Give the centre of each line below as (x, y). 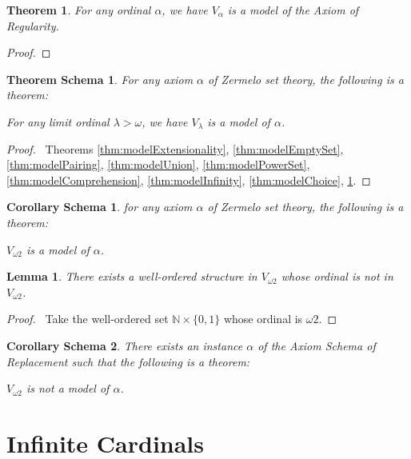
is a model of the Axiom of (293, 10)
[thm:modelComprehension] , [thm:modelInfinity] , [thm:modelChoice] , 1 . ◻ (189, 180)
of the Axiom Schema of (317, 345)
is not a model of (68, 388)
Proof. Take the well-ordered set (88, 319)
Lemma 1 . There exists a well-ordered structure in (132, 276)
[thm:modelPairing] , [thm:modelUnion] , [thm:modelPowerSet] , (158, 164)
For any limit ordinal (58, 121)
